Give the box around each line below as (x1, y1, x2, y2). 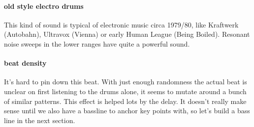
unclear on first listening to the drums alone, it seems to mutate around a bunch (4, 86, 247, 96)
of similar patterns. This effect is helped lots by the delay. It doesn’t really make (4, 96, 247, 106)
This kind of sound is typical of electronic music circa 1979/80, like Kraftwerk (4, 19, 239, 29)
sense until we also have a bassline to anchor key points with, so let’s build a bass (4, 105, 250, 116)
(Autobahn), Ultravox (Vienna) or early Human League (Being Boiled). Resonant (4, 29, 250, 39)
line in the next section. (4, 115, 75, 125)
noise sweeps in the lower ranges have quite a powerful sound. (4, 38, 190, 49)
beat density (4, 58, 47, 68)
